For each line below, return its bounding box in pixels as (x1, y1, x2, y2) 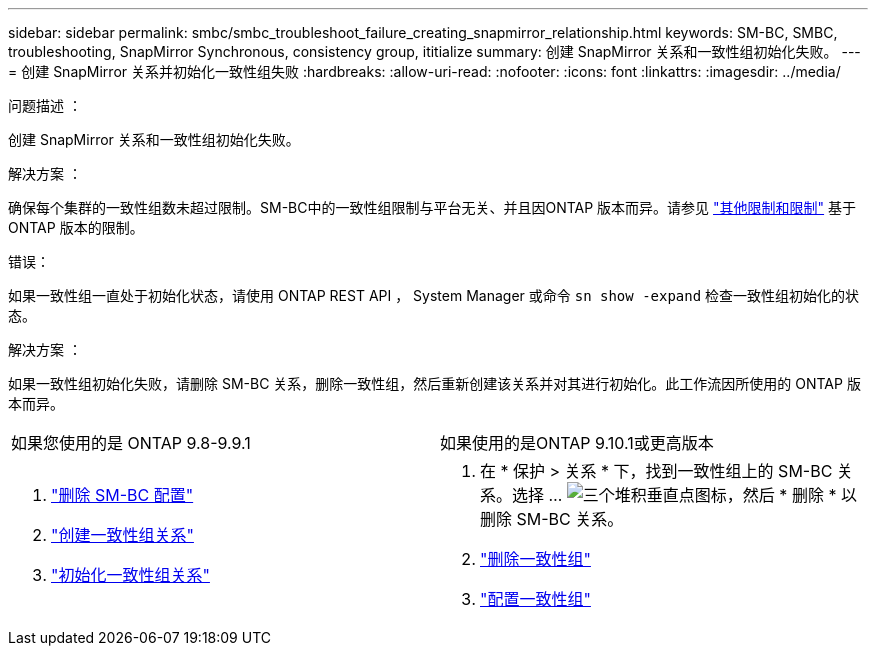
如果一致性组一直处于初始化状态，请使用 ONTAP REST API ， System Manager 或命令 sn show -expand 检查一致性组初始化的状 (8, 287, 860, 304)
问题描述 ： (8, 97, 82, 114)
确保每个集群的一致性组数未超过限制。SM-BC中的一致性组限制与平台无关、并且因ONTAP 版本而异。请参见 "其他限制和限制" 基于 (8, 199, 857, 216)
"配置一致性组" (480, 589, 591, 609)
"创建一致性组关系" (51, 525, 194, 545)
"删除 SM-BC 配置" (51, 485, 194, 505)
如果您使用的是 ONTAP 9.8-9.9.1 (11, 433, 251, 453)
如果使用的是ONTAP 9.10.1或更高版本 (440, 433, 714, 453)
